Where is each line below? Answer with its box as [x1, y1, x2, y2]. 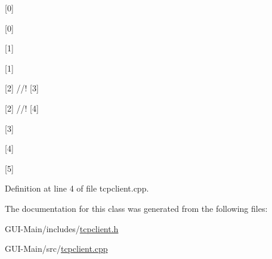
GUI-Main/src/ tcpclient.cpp [5, 242, 108, 255]
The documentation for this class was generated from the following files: [5, 202, 268, 214]
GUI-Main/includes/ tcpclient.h [5, 222, 119, 235]
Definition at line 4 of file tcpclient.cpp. [5, 182, 149, 195]
